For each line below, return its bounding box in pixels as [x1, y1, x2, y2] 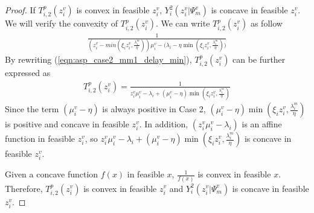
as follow [250, 17, 283, 30]
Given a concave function [5, 168, 98, 180]
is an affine [242, 118, 282, 130]
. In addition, [139, 118, 188, 130]
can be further [232, 52, 286, 65]
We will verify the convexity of [5, 17, 118, 30]
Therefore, [5, 182, 43, 194]
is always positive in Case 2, [102, 103, 206, 115]
